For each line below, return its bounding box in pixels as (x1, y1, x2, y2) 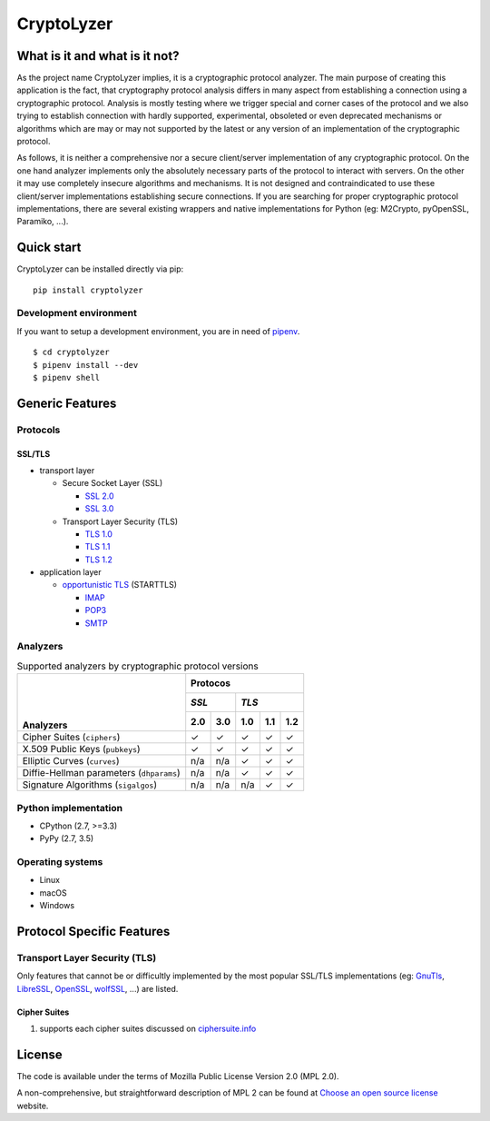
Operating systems (16, 856, 103, 868)
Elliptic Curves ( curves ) (22, 755, 120, 768)
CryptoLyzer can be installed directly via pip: (16, 263, 184, 274)
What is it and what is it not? (16, 48, 180, 64)
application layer (39, 567, 102, 578)
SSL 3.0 (84, 503, 114, 514)
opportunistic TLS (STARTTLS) (62, 580, 177, 590)
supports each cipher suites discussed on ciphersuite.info (39, 1023, 257, 1035)
